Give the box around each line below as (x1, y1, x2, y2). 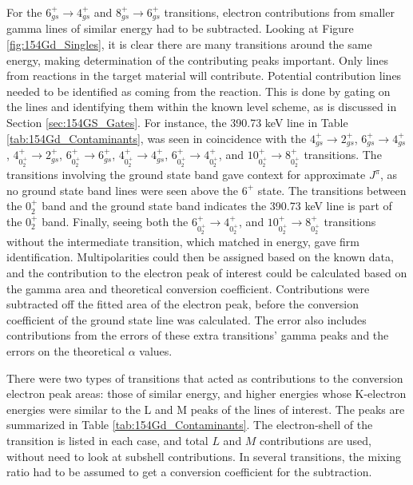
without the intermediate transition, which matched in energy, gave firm (6, 233, 360, 249)
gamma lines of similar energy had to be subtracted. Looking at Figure (6, 20, 354, 37)
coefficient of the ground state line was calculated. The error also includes (6, 311, 367, 328)
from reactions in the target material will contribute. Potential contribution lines (6, 67, 402, 84)
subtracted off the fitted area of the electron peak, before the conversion (6, 296, 359, 312)
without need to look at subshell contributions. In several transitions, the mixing (6, 447, 402, 464)
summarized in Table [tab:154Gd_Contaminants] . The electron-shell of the (6, 416, 373, 433)
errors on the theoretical (6, 342, 125, 359)
